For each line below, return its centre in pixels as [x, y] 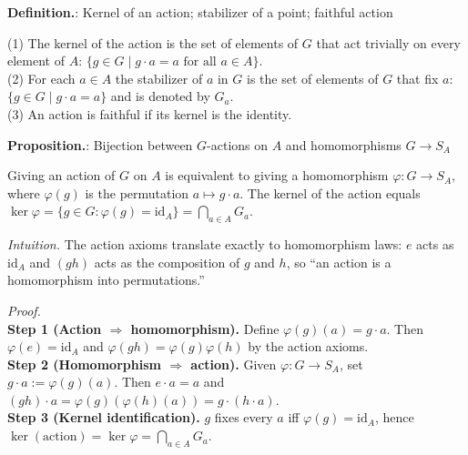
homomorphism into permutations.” [106, 280]
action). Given [234, 364]
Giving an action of [61, 175]
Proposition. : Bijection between [100, 144]
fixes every [244, 417]
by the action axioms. [308, 346]
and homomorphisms [343, 144]
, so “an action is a [339, 262]
